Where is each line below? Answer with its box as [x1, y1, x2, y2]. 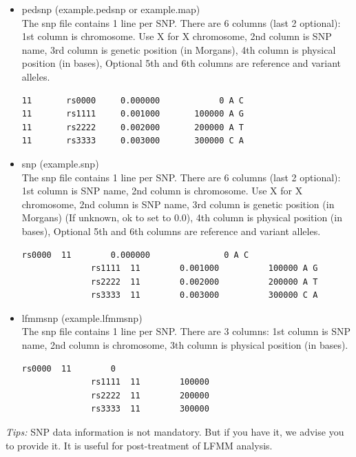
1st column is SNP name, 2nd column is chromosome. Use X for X [21, 183, 303, 198]
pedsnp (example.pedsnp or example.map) [21, 2, 200, 16]
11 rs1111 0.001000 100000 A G [21, 109, 244, 119]
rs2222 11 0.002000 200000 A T [91, 276, 318, 287]
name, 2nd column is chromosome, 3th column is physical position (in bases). [21, 338, 348, 352]
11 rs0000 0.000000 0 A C [21, 95, 244, 105]
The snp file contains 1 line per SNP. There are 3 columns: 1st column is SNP [21, 324, 351, 338]
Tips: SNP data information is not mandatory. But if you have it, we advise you [6, 425, 344, 439]
